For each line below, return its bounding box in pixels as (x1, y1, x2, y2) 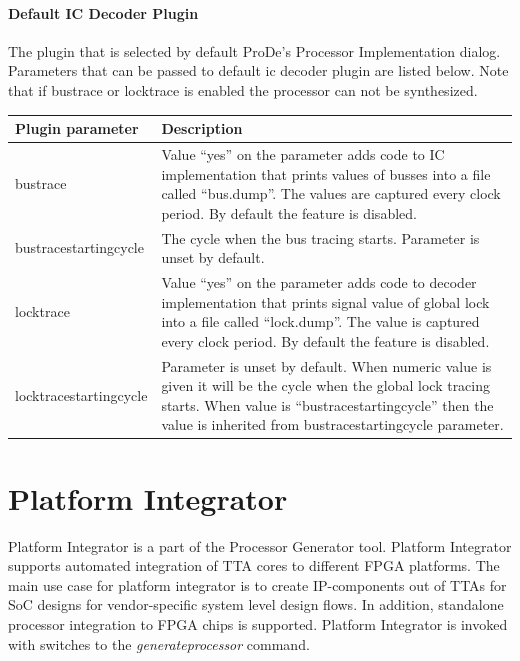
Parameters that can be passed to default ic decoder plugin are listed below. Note (8, 60, 509, 81)
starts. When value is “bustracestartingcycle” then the (161, 394, 494, 415)
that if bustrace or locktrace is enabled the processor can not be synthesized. (8, 79, 478, 100)
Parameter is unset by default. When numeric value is (161, 355, 492, 376)
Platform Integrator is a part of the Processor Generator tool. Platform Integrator (8, 535, 512, 556)
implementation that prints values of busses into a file (161, 163, 491, 184)
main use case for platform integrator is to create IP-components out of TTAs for (8, 574, 507, 595)
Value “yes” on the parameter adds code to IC (161, 143, 445, 164)
